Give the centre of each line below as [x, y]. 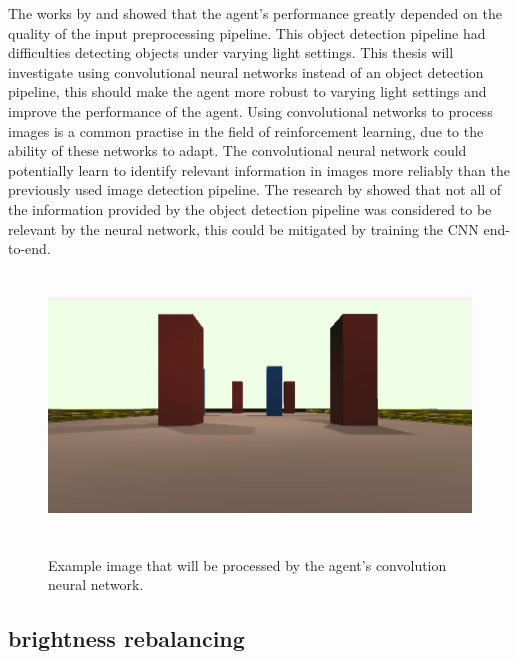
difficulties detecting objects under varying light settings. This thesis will [231, 52]
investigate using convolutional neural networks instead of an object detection [246, 71]
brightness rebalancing [126, 638]
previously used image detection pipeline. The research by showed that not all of [255, 189]
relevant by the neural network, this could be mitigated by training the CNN [243, 228]
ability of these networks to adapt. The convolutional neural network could [237, 150]
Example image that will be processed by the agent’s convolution [247, 564]
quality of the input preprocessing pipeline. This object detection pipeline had [247, 32]
